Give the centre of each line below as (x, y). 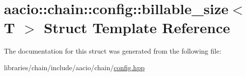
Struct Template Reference (137, 28)
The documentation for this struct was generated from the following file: (113, 51)
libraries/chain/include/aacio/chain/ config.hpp (74, 67)
